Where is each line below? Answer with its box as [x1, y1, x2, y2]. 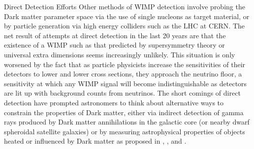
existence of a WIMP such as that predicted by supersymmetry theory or [4, 40, 225, 50]
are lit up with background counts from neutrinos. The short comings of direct [4, 88, 241, 98]
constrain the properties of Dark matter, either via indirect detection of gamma [4, 107, 244, 117]
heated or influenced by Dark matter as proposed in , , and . [4, 136, 187, 146]
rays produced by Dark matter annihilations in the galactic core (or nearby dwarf [4, 117, 250, 127]
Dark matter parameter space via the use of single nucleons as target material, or [4, 11, 250, 21]
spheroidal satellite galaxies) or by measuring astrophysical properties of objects [4, 126, 245, 136]
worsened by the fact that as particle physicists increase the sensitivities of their [4, 59, 246, 69]
